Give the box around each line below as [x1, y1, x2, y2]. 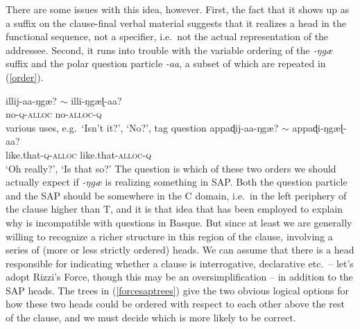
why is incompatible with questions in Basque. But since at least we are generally [6, 215, 352, 229]
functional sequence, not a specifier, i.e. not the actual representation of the [6, 29, 329, 44]
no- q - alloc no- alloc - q [6, 107, 102, 121]
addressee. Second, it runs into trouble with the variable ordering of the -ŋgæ [6, 42, 333, 57]
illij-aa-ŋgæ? [6, 93, 57, 107]
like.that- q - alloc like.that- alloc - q [6, 147, 152, 161]
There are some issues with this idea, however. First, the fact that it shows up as [6, 2, 350, 16]
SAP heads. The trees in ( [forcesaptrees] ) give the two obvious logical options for [6, 283, 350, 297]
